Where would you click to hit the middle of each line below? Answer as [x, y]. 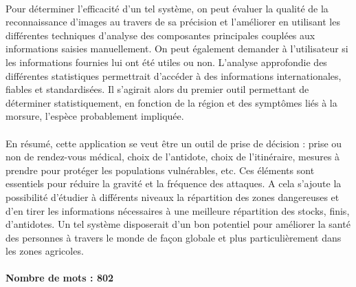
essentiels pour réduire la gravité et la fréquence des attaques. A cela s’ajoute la [174, 183]
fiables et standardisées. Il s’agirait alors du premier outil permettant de [157, 89]
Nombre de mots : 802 [60, 278]
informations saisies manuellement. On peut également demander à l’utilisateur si [177, 49]
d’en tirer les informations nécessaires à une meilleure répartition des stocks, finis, [178, 210]
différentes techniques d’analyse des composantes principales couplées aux [160, 35]
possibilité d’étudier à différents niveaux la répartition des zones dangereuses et [173, 196]
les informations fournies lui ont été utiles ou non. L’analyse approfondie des [166, 62]
